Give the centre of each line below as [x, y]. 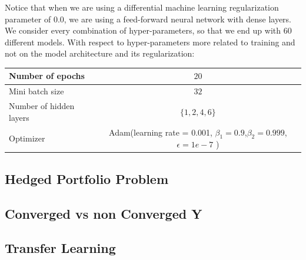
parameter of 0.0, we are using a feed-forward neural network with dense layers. [148, 19]
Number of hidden [42, 106]
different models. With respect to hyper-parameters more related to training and [150, 42]
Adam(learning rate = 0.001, [161, 132]
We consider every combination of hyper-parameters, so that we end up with [143, 30]
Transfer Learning [60, 248]
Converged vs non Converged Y [104, 213]
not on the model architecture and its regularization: [100, 53]
